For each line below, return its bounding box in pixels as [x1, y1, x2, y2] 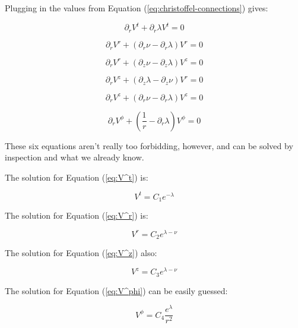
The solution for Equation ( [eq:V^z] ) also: [5, 247, 157, 259]
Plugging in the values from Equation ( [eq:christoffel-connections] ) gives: [5, 2, 268, 14]
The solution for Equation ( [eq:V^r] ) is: [5, 209, 148, 222]
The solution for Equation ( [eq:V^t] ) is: [5, 171, 148, 183]
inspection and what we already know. [5, 151, 144, 163]
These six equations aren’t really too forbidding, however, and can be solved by [5, 139, 293, 152]
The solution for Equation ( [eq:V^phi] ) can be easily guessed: [5, 284, 228, 297]
